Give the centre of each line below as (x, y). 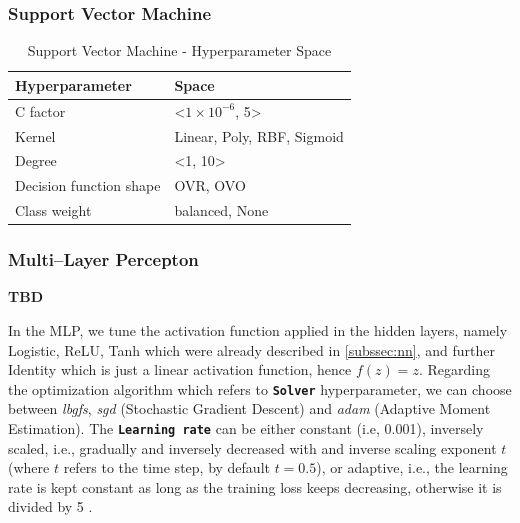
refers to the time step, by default (166, 467)
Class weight (53, 210)
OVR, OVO (210, 185)
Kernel (35, 135)
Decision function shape (88, 185)
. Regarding (454, 369)
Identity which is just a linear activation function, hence (180, 369)
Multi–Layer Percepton (103, 259)
